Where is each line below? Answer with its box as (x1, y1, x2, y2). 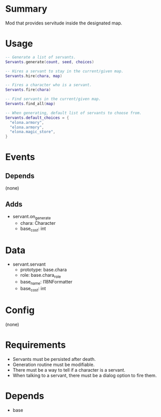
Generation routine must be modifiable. (12, 361, 95, 368)
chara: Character (20, 220, 56, 226)
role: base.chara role (20, 272, 61, 279)
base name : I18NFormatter (20, 279, 73, 286)
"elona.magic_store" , (10, 129, 56, 135)
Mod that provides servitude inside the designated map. (5, 20, 122, 26)
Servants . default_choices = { (5, 115, 70, 120)
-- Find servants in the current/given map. (5, 96, 101, 102)
